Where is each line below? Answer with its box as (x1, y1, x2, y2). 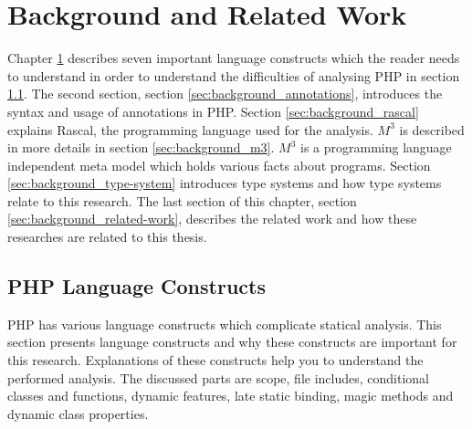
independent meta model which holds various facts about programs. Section (7, 155, 431, 174)
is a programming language (299, 138, 452, 157)
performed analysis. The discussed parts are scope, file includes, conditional (7, 368, 429, 387)
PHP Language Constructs (7, 272, 266, 300)
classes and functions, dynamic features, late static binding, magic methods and (7, 386, 454, 405)
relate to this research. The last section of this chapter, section (7, 191, 357, 210)
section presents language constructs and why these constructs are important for (7, 332, 457, 351)
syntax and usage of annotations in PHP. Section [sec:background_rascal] (7, 101, 419, 120)
